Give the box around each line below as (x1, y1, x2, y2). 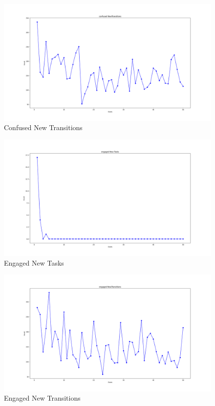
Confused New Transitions (4, 122, 83, 133)
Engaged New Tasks (4, 257, 64, 268)
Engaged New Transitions (4, 393, 81, 403)
